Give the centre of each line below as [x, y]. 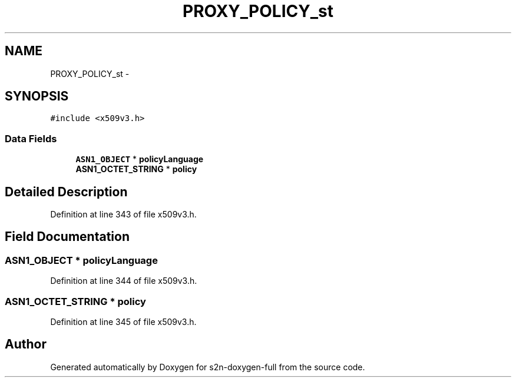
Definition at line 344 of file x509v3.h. [124, 281]
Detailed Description [66, 192]
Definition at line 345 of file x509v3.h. [123, 322]
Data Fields [31, 138]
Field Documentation [67, 237]
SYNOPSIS [37, 96]
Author [26, 344]
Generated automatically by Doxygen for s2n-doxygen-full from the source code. [208, 367]
